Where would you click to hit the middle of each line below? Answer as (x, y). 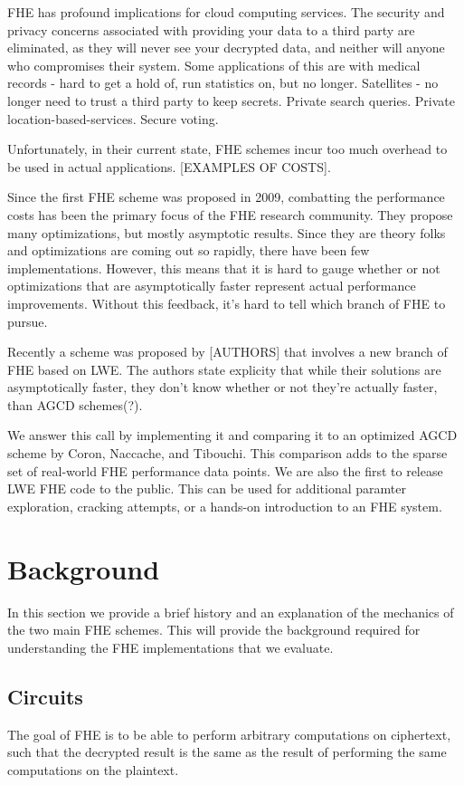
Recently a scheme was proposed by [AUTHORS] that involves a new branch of (227, 352)
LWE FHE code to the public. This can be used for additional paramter (207, 488)
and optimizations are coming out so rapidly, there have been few (189, 250)
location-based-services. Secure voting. (113, 118)
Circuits (45, 696)
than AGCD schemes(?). (75, 404)
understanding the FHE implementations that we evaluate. (170, 647)
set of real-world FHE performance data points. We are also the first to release (225, 470)
